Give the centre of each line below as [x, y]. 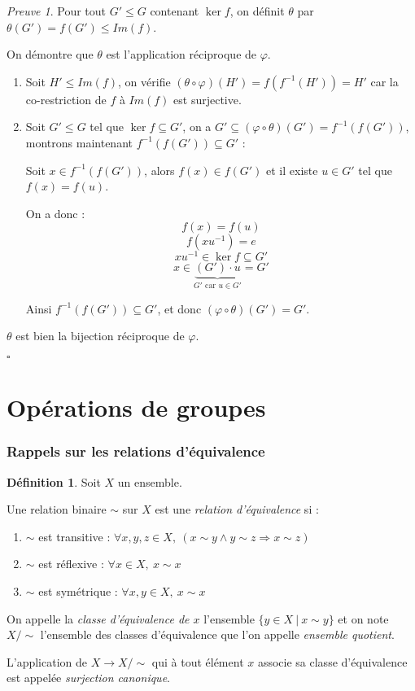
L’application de [47, 661]
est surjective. [207, 99]
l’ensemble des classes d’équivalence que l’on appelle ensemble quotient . [217, 634]
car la [384, 81]
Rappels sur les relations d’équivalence [136, 451]
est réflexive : [71, 564]
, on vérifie [144, 81]
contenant [175, 11]
